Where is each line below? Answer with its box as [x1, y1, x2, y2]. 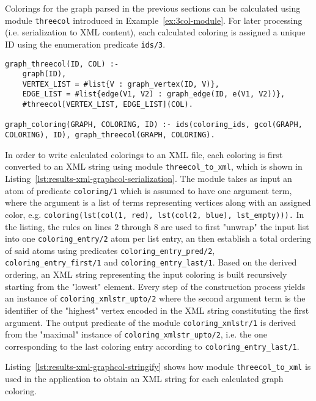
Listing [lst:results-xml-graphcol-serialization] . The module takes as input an [5, 172, 292, 184]
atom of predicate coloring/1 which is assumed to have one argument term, [5, 184, 292, 197]
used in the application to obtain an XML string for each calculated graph [5, 372, 284, 385]
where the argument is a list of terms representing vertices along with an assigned [5, 196, 311, 209]
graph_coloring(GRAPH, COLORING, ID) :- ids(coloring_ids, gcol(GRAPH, [5, 120, 303, 129]
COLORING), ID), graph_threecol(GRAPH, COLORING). [5, 131, 215, 140]
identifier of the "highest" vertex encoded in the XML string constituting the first [5, 303, 309, 316]
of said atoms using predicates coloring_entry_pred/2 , [5, 244, 215, 256]
